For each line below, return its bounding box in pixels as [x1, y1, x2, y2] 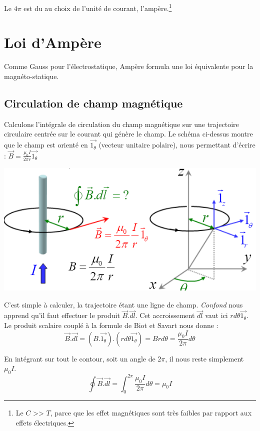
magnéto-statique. [4, 70, 59, 81]
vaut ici [205, 310, 228, 320]
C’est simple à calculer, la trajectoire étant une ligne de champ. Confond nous [4, 299, 243, 309]
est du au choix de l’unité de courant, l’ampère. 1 [23, 1, 172, 13]
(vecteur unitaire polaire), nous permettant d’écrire [98, 139, 255, 150]
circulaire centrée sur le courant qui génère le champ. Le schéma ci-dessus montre [4, 128, 253, 139]
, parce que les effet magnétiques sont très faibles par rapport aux [50, 407, 252, 418]
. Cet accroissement [135, 310, 195, 320]
